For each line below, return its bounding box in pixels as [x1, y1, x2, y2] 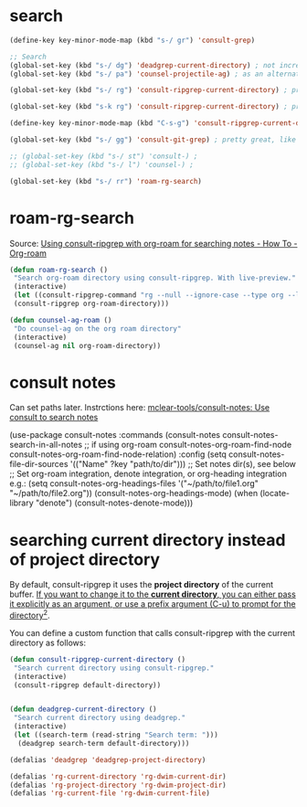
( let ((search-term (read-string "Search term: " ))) [13, 730, 219, 740]
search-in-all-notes [9, 440, 83, 451]
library [9, 497, 34, 508]
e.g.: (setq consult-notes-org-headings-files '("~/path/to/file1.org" [9, 478, 259, 489]
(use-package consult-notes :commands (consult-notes [9, 430, 221, 441]
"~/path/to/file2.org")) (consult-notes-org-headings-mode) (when [9, 488, 259, 499]
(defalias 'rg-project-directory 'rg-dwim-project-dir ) [9, 780, 227, 790]
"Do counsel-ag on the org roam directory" [13, 324, 182, 334]
